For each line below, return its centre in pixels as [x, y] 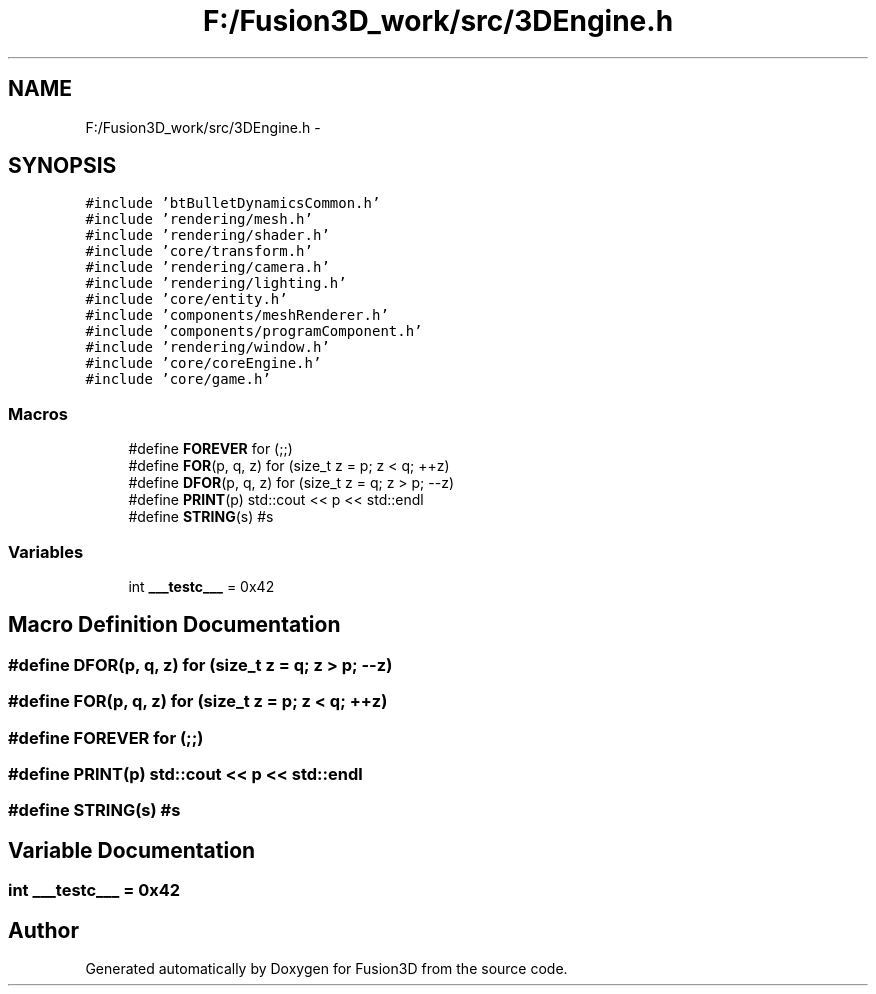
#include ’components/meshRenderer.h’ [237, 315]
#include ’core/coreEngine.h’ [203, 363]
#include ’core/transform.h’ [199, 251]
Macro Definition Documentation [174, 625]
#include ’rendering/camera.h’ [207, 267]
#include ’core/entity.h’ [186, 299]
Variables [46, 551]
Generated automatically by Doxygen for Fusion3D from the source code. [326, 968]
